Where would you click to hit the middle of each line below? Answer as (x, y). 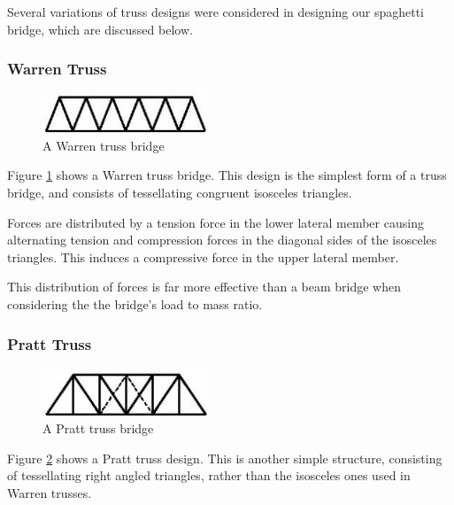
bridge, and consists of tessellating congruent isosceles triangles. (180, 193)
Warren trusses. (50, 492)
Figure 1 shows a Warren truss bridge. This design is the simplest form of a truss (227, 175)
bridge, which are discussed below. (100, 29)
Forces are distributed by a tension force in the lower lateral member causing (215, 222)
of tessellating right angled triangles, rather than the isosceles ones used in (209, 475)
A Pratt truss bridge (98, 428)
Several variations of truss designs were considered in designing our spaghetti (216, 12)
